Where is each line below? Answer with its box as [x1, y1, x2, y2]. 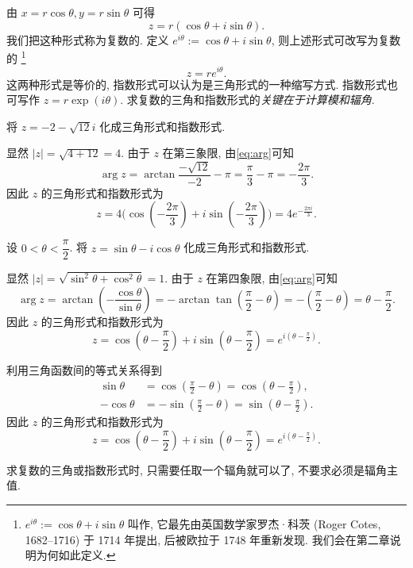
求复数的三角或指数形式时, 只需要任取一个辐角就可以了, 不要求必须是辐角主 [6, 461, 399, 478]
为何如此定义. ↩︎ [36, 547, 116, 563]
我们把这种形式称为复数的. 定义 [6, 31, 169, 48]
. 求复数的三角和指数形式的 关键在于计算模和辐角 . [120, 91, 375, 108]
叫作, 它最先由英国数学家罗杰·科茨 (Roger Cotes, [127, 516, 381, 532]
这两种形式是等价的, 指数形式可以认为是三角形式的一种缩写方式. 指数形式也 [6, 75, 399, 92]
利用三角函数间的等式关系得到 [6, 361, 162, 378]
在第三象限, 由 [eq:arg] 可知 [162, 144, 294, 161]
